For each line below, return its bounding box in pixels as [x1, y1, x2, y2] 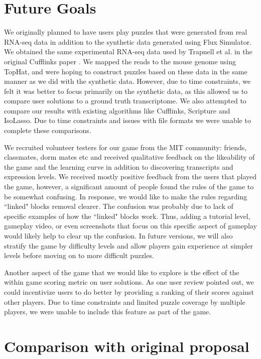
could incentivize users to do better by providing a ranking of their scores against [4, 286, 254, 297]
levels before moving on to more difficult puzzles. [4, 250, 154, 261]
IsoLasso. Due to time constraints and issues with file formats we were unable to [4, 115, 251, 126]
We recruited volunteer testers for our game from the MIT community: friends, [4, 142, 247, 152]
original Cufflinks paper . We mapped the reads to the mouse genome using [4, 56, 236, 66]
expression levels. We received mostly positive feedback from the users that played [4, 171, 257, 182]
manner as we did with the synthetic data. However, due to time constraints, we [4, 76, 251, 86]
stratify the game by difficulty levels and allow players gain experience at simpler [4, 240, 253, 251]
